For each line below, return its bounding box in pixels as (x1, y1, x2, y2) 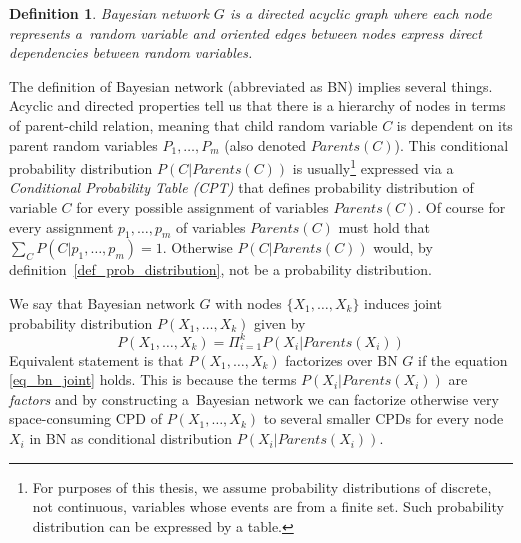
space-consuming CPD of (9, 408, 162, 429)
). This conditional (394, 134, 509, 155)
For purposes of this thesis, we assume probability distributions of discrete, (32, 476, 492, 497)
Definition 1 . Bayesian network (9, 3, 209, 23)
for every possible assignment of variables (76, 197, 329, 217)
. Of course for (417, 197, 506, 217)
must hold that (338, 216, 431, 237)
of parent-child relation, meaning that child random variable (9, 114, 378, 135)
